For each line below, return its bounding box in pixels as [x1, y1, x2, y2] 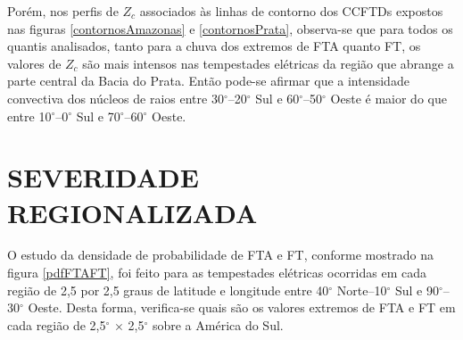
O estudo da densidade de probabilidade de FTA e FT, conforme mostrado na [7, 245, 434, 264]
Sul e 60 [255, 88, 300, 107]
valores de [7, 54, 62, 72]
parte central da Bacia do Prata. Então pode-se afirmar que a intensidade [7, 71, 409, 90]
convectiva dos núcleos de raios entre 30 [7, 88, 224, 107]
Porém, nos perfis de [7, 2, 119, 20]
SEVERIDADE [7, 159, 199, 195]
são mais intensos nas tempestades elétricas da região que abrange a [82, 54, 454, 72]
